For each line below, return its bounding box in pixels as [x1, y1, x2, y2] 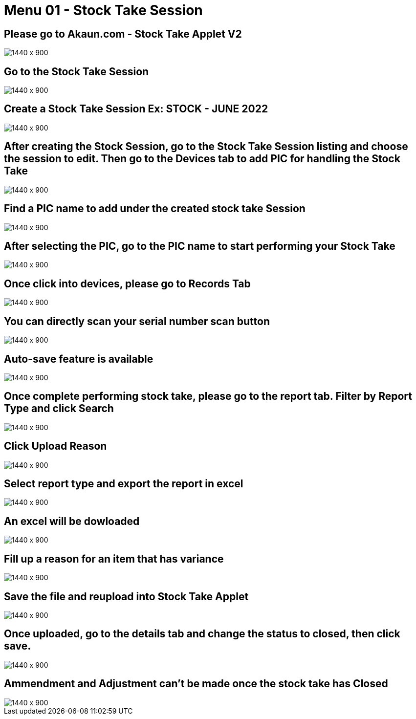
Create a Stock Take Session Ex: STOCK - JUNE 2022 [4, 103, 268, 115]
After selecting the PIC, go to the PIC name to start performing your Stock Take [4, 240, 395, 252]
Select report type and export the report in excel [4, 478, 243, 490]
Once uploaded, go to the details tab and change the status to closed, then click [4, 628, 400, 640]
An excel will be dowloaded [4, 515, 140, 527]
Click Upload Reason [4, 440, 107, 453]
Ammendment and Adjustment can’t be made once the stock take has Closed [4, 677, 388, 690]
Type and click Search [4, 402, 114, 415]
